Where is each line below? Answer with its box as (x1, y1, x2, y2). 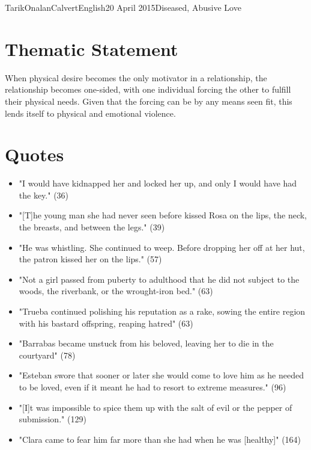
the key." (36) (19, 188, 69, 201)
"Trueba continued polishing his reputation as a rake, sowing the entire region (19, 304, 306, 317)
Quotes (5, 142, 64, 167)
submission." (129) (19, 413, 86, 425)
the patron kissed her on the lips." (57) (19, 253, 162, 265)
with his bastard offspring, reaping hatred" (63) (19, 316, 193, 329)
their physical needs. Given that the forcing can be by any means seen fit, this (5, 94, 292, 107)
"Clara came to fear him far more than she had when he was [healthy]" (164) (19, 433, 301, 445)
